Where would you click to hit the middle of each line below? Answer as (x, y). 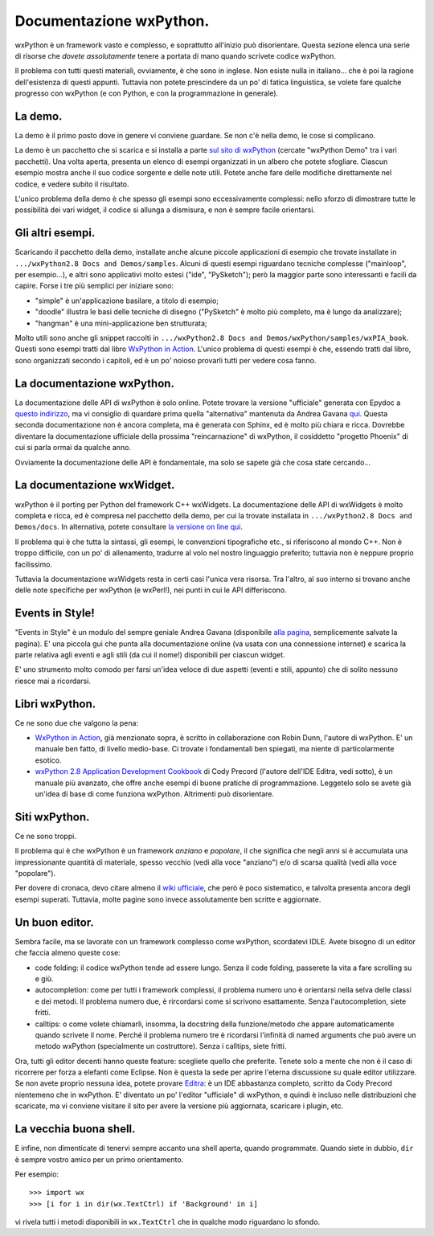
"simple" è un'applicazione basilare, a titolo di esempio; (127, 301)
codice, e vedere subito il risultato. (72, 184)
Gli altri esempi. (55, 233)
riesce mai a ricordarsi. (53, 681)
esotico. (48, 760)
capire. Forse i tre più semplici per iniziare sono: (94, 286)
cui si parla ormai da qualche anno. (73, 448)
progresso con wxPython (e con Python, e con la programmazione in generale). (147, 93)
